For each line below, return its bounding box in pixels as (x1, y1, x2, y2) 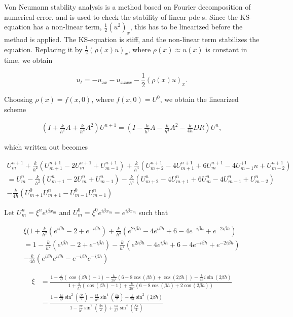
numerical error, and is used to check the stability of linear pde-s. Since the (4, 11, 238, 22)
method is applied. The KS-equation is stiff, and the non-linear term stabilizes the (4, 33, 260, 44)
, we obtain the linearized (160, 94, 239, 104)
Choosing (4, 94, 33, 104)
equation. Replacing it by (4, 44, 83, 54)
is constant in (205, 44, 247, 54)
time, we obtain (4, 55, 53, 65)
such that (138, 206, 168, 217)
